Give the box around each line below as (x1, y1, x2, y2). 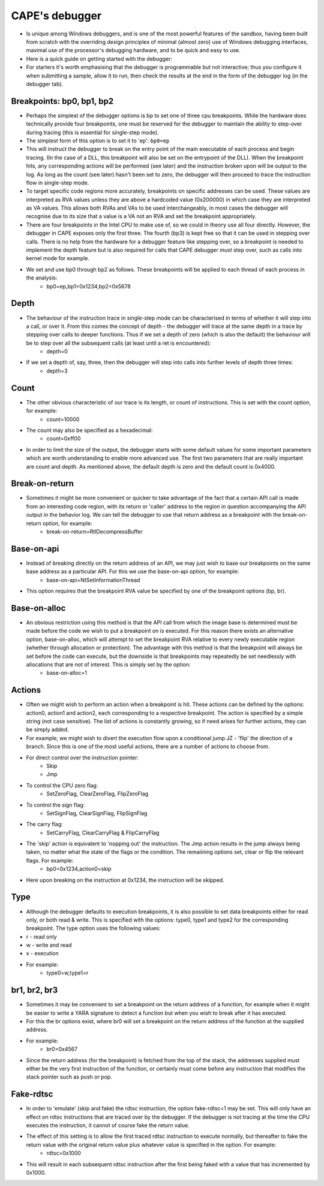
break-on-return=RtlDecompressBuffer (46, 528, 143, 535)
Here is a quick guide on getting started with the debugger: (26, 55, 173, 62)
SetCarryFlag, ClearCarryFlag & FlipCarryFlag (46, 829, 160, 836)
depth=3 (46, 367, 68, 374)
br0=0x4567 (46, 1045, 78, 1053)
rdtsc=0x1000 (46, 1149, 81, 1157)
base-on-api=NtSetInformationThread (46, 576, 140, 583)
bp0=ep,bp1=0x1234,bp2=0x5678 (46, 282, 131, 290)
